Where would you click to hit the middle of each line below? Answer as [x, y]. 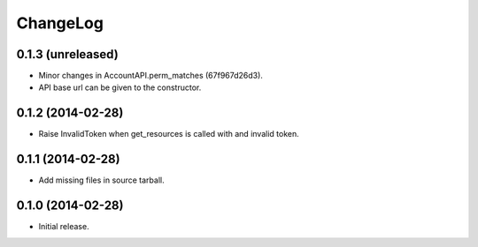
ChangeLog [60, 23]
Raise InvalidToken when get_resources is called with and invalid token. [169, 134]
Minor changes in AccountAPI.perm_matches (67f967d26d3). [150, 76]
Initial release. [64, 227]
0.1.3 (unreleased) [67, 54]
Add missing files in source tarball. [101, 180]
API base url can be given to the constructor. [120, 87]
